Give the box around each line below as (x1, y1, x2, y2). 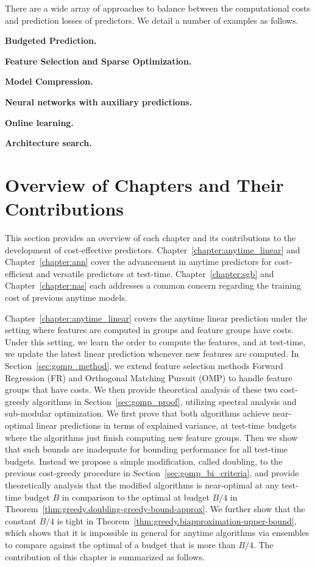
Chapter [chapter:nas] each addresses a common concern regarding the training (5, 279, 301, 292)
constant (5, 514, 37, 527)
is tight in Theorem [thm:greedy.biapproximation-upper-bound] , (57, 514, 297, 527)
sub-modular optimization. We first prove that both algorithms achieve (5, 407, 270, 420)
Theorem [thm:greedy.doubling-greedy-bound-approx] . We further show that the (5, 502, 305, 515)
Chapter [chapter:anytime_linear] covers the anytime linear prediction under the (5, 311, 308, 324)
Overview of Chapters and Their (5, 172, 284, 197)
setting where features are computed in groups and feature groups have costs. (5, 323, 294, 336)
